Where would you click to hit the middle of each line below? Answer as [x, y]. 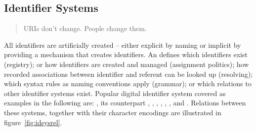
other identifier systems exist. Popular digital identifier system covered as [115, 93]
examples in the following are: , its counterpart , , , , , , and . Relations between [125, 103]
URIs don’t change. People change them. [85, 28]
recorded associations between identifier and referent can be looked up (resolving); [128, 74]
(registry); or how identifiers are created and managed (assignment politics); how [127, 64]
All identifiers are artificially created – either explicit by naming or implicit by [123, 45]
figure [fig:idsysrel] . [33, 122]
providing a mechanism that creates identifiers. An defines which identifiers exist [126, 54]
